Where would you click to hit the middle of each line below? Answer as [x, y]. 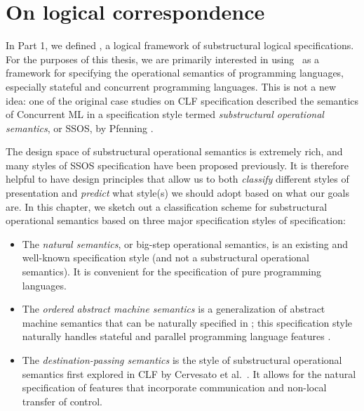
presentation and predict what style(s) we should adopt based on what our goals [177, 193]
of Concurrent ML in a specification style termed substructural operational [165, 114]
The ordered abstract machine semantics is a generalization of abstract [174, 309]
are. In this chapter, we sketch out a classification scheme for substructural [167, 206]
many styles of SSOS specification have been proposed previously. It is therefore [177, 165]
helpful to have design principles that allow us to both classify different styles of [177, 179]
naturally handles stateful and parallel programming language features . [176, 336]
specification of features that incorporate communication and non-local [174, 387]
